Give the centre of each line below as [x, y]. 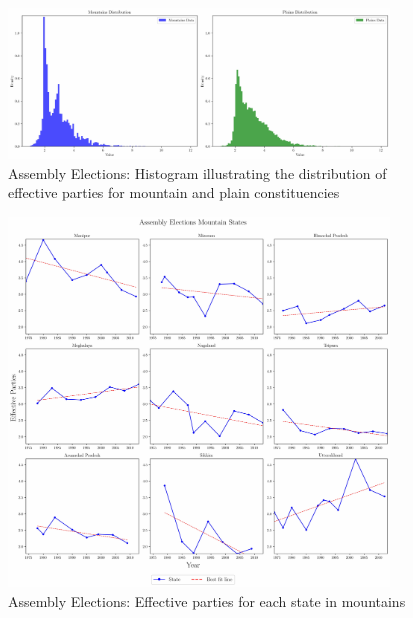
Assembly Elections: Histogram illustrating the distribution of [197, 172]
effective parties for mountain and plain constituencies [174, 192]
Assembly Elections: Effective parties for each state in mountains [207, 601]
